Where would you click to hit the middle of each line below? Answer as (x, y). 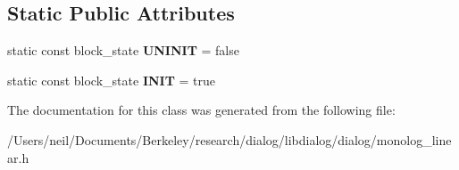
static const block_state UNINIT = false (123, 50)
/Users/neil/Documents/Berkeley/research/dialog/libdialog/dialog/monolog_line (229, 139)
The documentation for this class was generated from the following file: (201, 110)
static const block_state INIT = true (112, 80)
